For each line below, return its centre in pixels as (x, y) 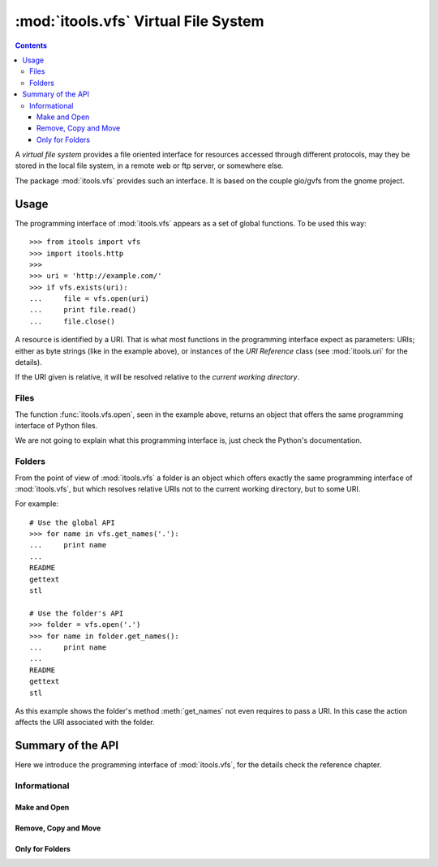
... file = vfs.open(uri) (90, 299)
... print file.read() (83, 310)
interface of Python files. (56, 425)
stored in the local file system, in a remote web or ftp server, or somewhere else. (149, 165)
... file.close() (72, 321)
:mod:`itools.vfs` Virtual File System (140, 21)
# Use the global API (72, 522)
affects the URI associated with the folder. (85, 723)
